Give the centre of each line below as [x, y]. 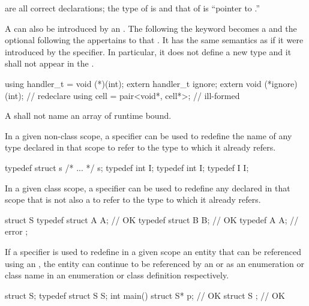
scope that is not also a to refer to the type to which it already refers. [133, 199]
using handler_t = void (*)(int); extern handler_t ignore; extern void [133, 83]
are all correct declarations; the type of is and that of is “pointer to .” [133, 8]
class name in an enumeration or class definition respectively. [117, 275]
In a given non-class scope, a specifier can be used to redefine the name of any [148, 135]
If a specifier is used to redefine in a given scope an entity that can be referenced [153, 251]
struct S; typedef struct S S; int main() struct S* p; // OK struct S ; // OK [145, 295]
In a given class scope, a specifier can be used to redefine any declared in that [148, 187]
